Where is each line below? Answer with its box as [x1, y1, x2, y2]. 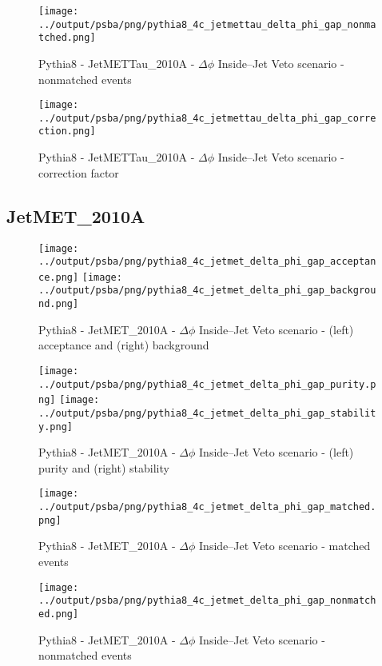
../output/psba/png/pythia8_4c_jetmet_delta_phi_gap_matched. [38, 501, 376, 513]
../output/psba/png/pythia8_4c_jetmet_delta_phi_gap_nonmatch [38, 595, 376, 607]
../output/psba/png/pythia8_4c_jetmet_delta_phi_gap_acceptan [38, 256, 376, 268]
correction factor [38, 164, 119, 181]
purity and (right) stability [38, 459, 169, 476]
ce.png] [38, 271, 79, 283]
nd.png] [38, 298, 79, 310]
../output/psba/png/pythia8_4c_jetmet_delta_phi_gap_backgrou [38, 285, 376, 297]
